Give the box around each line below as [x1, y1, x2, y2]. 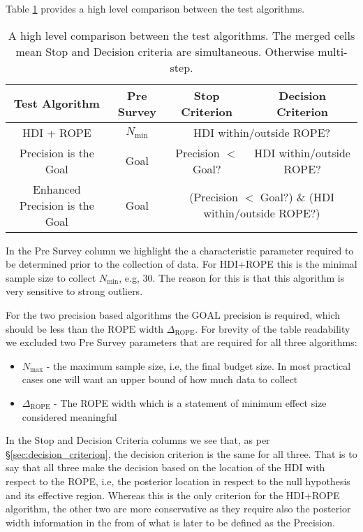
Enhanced [32, 180, 81, 197]
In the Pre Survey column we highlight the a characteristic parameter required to [6, 243, 354, 257]
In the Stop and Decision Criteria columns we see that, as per [6, 433, 270, 447]
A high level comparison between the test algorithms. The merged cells [8, 27, 355, 43]
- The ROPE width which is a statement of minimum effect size [54, 395, 327, 410]
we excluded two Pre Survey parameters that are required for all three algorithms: [6, 335, 357, 350]
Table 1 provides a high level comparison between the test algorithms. [6, 1, 305, 15]
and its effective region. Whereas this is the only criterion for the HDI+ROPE [6, 487, 340, 502]
